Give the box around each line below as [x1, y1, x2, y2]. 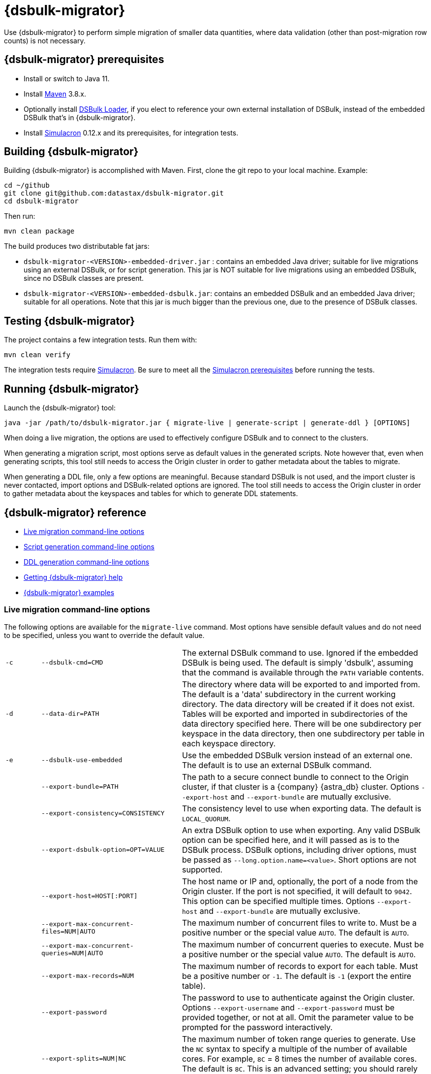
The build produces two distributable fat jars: [4, 242, 150, 251]
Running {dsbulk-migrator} [4, 382, 139, 395]
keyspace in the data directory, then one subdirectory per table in [182, 728, 425, 738]
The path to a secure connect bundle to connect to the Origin [182, 772, 409, 782]
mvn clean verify [4, 351, 70, 359]
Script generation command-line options [24, 542, 154, 551]
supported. [182, 864, 223, 874]
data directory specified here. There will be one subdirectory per [182, 718, 422, 729]
